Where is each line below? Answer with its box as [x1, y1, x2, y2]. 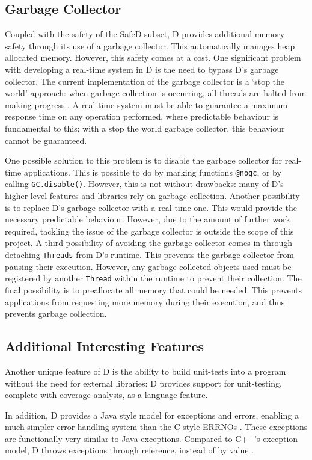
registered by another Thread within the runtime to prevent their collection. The [5, 272, 302, 284]
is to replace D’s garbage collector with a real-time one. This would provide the [5, 201, 297, 213]
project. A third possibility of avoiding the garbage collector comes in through [5, 236, 293, 249]
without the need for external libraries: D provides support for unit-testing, [5, 376, 282, 389]
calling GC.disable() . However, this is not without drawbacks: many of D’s [5, 177, 284, 190]
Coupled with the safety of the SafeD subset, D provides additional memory [5, 28, 285, 40]
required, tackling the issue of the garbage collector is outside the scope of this [5, 224, 294, 237]
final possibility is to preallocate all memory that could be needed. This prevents [5, 283, 302, 296]
